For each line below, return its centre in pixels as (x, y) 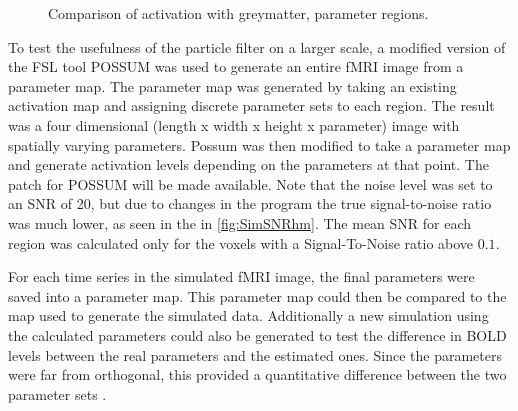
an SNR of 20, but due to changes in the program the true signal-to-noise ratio (250, 203)
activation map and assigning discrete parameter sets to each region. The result (251, 105)
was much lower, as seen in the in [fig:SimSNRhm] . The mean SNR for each (240, 222)
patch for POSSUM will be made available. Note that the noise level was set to (250, 183)
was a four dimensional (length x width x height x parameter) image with (234, 124)
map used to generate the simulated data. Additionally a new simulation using (248, 315)
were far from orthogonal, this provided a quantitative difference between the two (257, 374)
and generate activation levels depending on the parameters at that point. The (248, 164)
